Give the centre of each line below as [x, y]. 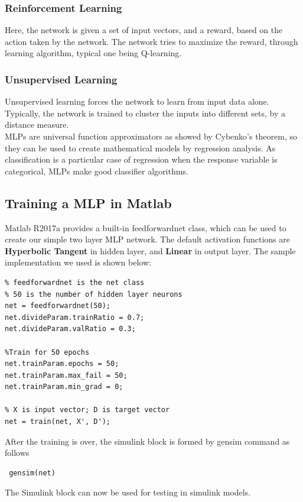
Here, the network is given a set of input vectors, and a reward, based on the [144, 30]
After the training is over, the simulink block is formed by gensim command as [147, 441]
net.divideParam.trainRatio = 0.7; [75, 317]
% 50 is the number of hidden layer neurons [94, 294]
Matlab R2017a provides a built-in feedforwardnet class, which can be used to [146, 227]
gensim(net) [32, 473]
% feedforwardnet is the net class [75, 282]
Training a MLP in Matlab [88, 203]
